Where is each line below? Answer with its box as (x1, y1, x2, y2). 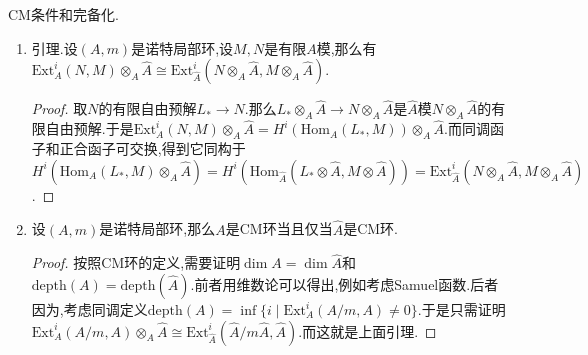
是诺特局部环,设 (131, 37, 234, 58)
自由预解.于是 (45, 118, 134, 139)
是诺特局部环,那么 (99, 218, 216, 239)
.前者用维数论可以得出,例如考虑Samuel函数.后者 (190, 274, 499, 295)
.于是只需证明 (417, 299, 506, 320)
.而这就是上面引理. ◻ (298, 320, 437, 341)
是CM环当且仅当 (225, 218, 333, 239)
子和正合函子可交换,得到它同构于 (31, 138, 246, 159)
